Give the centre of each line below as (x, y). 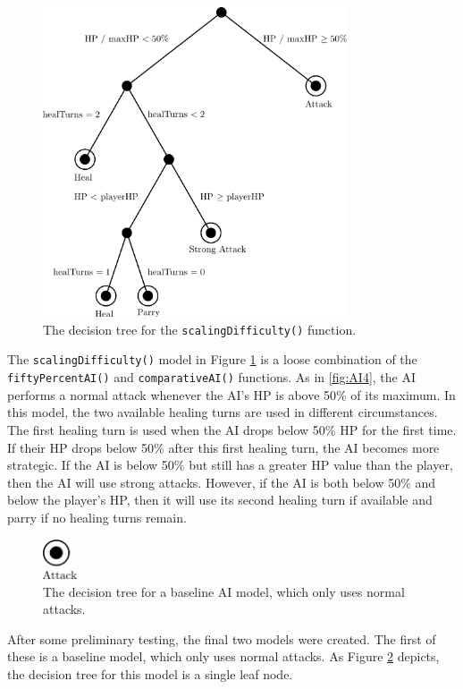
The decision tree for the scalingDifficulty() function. (200, 329)
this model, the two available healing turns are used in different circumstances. (223, 412)
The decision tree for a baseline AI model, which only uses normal (224, 591)
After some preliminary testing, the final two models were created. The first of (222, 638)
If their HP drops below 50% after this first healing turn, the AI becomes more (223, 447)
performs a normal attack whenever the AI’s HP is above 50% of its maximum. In (231, 394)
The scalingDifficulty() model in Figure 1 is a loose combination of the (212, 359)
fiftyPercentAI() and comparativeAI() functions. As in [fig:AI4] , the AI (212, 377)
